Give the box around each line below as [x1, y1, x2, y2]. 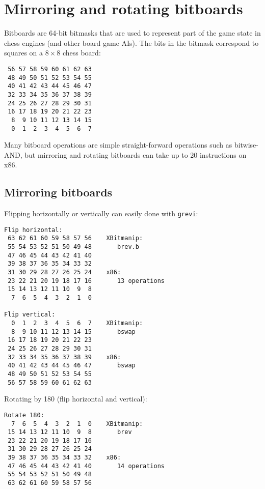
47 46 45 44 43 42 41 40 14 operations [8, 462, 165, 470]
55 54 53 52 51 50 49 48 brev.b [8, 243, 139, 251]
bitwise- [234, 139, 258, 150]
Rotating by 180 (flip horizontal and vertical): [4, 393, 147, 404]
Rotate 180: [4, 411, 44, 419]
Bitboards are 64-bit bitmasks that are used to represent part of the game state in [4, 27, 261, 38]
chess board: [62, 47, 101, 58]
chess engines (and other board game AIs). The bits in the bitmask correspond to [4, 37, 259, 48]
